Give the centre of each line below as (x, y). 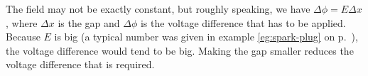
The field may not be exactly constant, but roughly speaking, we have (158, 9)
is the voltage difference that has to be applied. (243, 22)
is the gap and (89, 22)
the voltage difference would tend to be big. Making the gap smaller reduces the (180, 50)
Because (23, 37)
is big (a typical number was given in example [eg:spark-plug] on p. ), (206, 37)
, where (22, 22)
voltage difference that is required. (80, 64)
